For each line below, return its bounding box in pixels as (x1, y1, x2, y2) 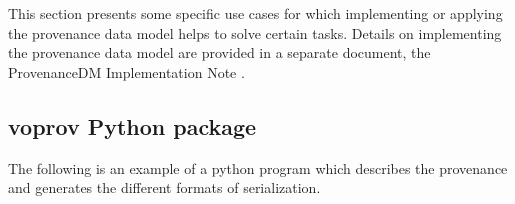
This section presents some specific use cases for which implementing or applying (8, 3, 503, 23)
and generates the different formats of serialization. (8, 177, 321, 198)
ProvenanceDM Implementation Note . (8, 61, 245, 82)
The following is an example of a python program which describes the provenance (8, 157, 508, 178)
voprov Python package (8, 110, 257, 141)
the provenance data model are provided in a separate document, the (8, 42, 431, 63)
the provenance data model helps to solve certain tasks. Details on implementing (8, 22, 502, 43)
